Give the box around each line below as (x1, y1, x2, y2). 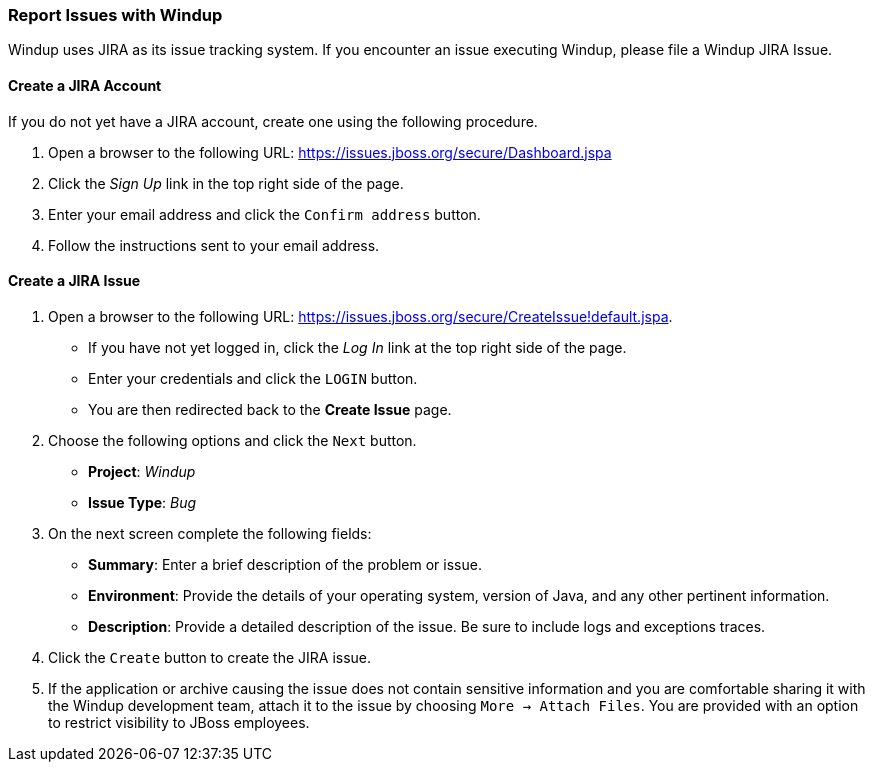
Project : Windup (88, 462, 196, 480)
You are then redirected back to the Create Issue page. (88, 400, 452, 418)
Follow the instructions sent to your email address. (48, 236, 380, 254)
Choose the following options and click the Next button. (48, 431, 417, 449)
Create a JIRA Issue (8, 272, 141, 290)
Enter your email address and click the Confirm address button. (48, 205, 481, 223)
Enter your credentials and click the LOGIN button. (88, 369, 418, 387)
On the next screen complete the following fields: (48, 524, 372, 542)
